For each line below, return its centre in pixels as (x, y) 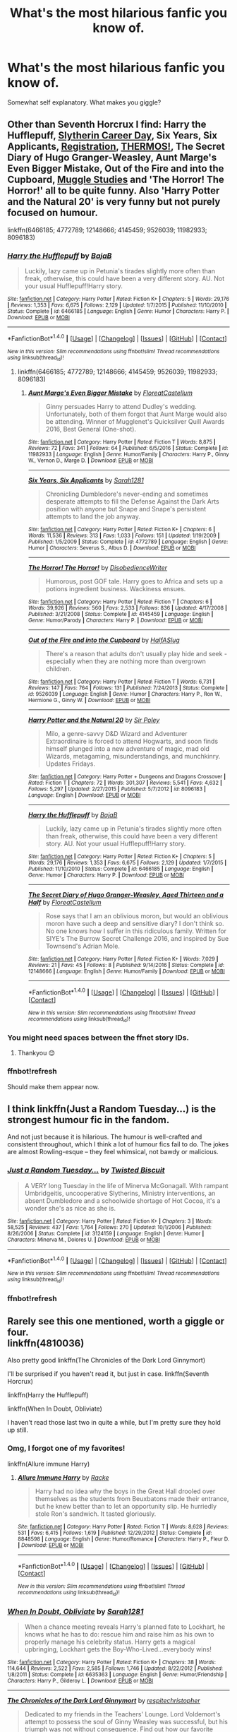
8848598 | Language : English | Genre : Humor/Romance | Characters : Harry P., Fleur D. (123, 1539)
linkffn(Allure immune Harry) (49, 1464)
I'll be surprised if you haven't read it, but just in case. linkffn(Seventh (108, 1374)
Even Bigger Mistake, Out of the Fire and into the (116, 168)
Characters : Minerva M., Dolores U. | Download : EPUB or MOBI (84, 1240)
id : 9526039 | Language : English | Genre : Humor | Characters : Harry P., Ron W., (125, 694)
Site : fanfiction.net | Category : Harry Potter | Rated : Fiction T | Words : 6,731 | (121, 682)
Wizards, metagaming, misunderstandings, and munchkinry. (133, 757)
